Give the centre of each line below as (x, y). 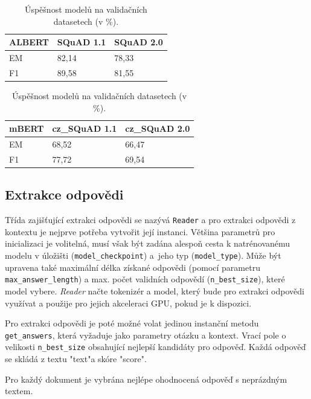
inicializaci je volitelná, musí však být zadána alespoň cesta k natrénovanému (148, 243)
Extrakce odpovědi (64, 194)
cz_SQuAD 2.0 (158, 128)
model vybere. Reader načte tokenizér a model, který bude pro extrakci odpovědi (155, 290)
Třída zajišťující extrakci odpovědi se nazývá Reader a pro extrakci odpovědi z (150, 220)
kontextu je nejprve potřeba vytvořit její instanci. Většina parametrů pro (140, 231)
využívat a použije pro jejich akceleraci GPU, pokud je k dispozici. (128, 303)
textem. (19, 391)
